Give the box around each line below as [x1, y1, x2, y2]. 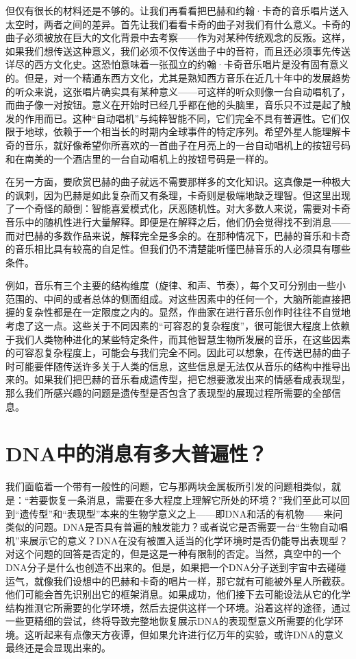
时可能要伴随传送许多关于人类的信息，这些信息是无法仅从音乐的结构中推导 [5, 358, 341, 373]
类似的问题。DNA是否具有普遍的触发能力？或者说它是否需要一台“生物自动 [5, 520, 339, 534]
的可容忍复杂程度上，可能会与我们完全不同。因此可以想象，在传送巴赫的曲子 [5, 345, 351, 360]
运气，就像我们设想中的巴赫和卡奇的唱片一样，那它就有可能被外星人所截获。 [5, 573, 351, 588]
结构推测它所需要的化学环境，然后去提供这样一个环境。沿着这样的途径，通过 [5, 600, 351, 614]
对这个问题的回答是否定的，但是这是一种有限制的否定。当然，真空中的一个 [5, 546, 341, 561]
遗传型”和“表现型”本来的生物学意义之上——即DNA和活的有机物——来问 [19, 506, 343, 520]
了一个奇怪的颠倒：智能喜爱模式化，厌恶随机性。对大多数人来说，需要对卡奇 [5, 201, 351, 216]
